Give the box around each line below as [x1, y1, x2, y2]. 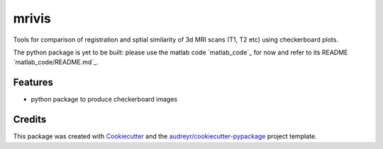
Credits [13, 114, 47, 126]
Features [13, 76, 53, 88]
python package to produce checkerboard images [30, 95, 177, 104]
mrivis [13, 11, 51, 26]
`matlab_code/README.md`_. [13, 58, 99, 66]
